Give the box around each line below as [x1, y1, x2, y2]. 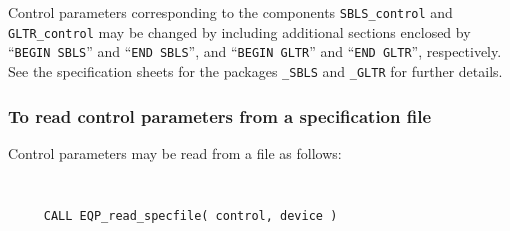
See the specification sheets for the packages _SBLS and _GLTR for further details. [8, 60, 503, 81]
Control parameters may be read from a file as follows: [8, 142, 342, 163]
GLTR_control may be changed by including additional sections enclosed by [8, 21, 471, 42]
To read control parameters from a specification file [8, 103, 432, 128]
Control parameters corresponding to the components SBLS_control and [8, 2, 453, 22]
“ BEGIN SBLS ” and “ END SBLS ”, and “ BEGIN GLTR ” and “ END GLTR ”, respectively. [8, 41, 502, 62]
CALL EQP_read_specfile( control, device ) [43, 209, 338, 224]
